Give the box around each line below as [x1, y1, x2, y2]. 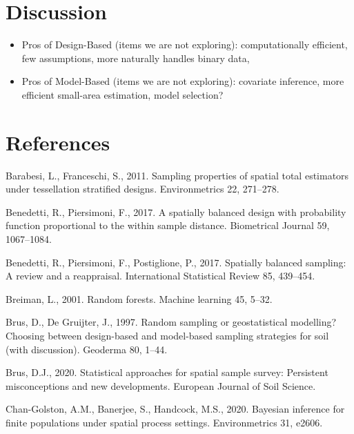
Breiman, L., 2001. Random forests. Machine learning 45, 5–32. [6, 291, 273, 306]
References [6, 128, 110, 156]
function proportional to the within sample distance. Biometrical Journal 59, [6, 218, 330, 233]
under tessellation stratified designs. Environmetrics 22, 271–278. [6, 181, 279, 196]
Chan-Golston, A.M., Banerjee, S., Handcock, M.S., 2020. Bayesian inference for [6, 402, 345, 416]
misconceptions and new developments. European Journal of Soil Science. [6, 378, 316, 393]
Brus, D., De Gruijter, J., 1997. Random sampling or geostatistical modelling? [6, 315, 337, 329]
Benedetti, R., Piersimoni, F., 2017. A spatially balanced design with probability [6, 204, 346, 219]
